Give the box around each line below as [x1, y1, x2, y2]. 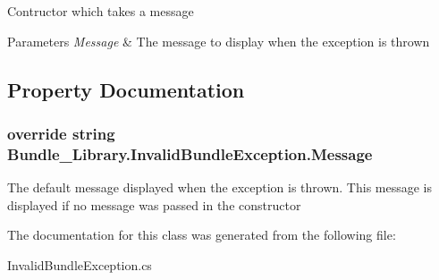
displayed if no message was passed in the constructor [7, 195, 301, 214]
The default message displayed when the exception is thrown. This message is [7, 178, 433, 197]
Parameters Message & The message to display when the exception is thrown [7, 31, 430, 50]
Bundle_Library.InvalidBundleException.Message [7, 142, 373, 165]
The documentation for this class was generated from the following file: [7, 225, 396, 244]
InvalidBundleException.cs [7, 255, 152, 274]
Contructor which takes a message [7, 2, 194, 20]
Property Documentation [7, 75, 245, 103]
